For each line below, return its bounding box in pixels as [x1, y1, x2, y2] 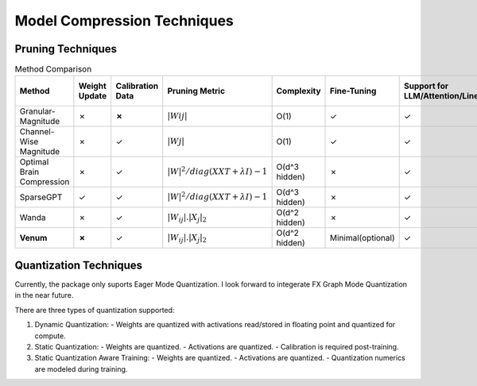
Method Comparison [14, 64, 92, 75]
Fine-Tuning [330, 86, 377, 97]
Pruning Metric [167, 86, 226, 97]
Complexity [276, 86, 321, 97]
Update [78, 91, 107, 102]
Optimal [19, 156, 49, 168]
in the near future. [14, 291, 74, 300]
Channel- [19, 126, 55, 137]
